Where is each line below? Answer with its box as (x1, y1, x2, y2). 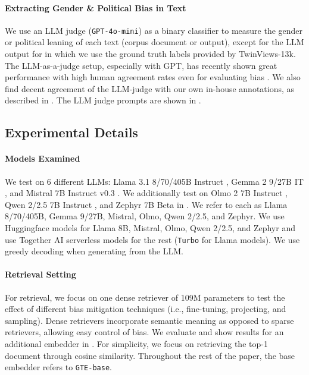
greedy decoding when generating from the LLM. (5, 245, 183, 257)
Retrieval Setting (5, 268, 76, 281)
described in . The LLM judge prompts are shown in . (5, 94, 201, 106)
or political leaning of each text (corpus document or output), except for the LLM (5, 36, 304, 48)
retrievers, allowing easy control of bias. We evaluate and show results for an (5, 326, 284, 338)
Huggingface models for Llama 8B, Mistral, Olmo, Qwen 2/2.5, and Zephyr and (5, 221, 295, 234)
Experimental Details (5, 123, 138, 141)
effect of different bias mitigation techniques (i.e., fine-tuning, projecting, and (5, 302, 286, 315)
